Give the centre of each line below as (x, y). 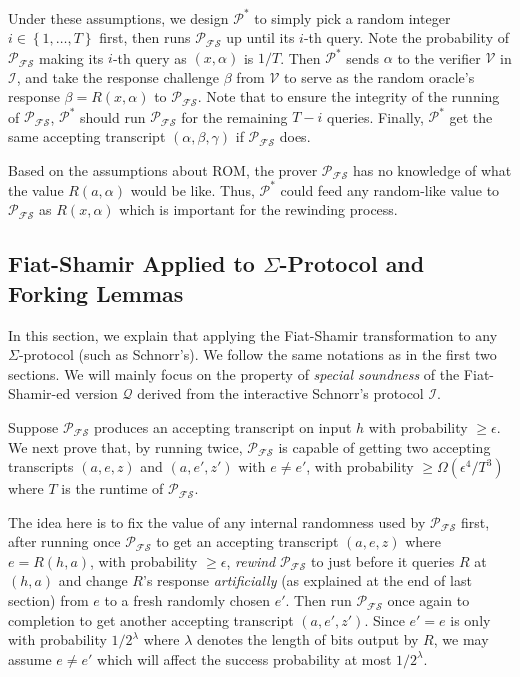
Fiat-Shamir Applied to (131, 263)
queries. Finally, (375, 116)
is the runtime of (112, 488)
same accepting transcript (87, 136)
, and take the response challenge (118, 76)
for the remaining (234, 116)
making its (71, 57)
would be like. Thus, (192, 189)
